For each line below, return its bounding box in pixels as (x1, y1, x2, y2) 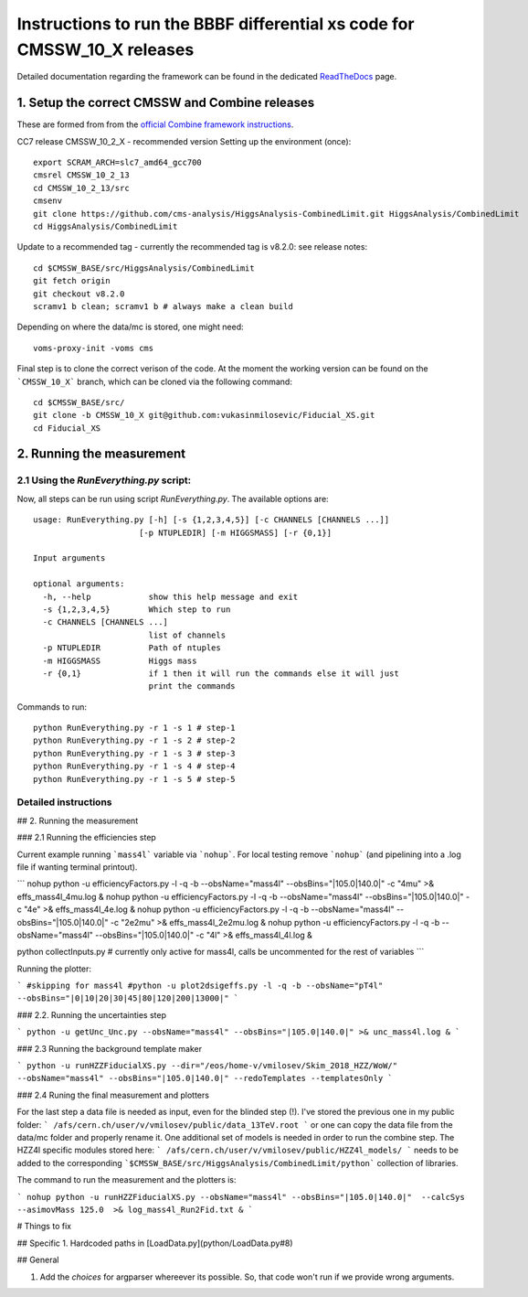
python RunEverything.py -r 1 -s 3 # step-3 (33, 748, 237, 758)
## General (16, 1254, 59, 1266)
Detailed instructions (16, 796, 112, 809)
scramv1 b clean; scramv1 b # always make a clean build (33, 301, 294, 311)
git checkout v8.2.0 (33, 288, 125, 299)
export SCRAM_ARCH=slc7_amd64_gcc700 (33, 157, 203, 168)
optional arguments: (33, 579, 125, 589)
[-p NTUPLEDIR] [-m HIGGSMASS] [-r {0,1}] (138, 527, 333, 538)
